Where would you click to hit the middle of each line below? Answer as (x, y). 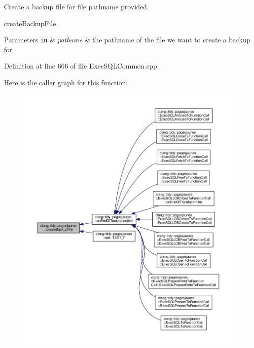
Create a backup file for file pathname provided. (76, 6)
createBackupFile (30, 23)
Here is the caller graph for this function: (66, 83)
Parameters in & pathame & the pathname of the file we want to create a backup (127, 40)
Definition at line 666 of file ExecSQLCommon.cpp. (82, 66)
